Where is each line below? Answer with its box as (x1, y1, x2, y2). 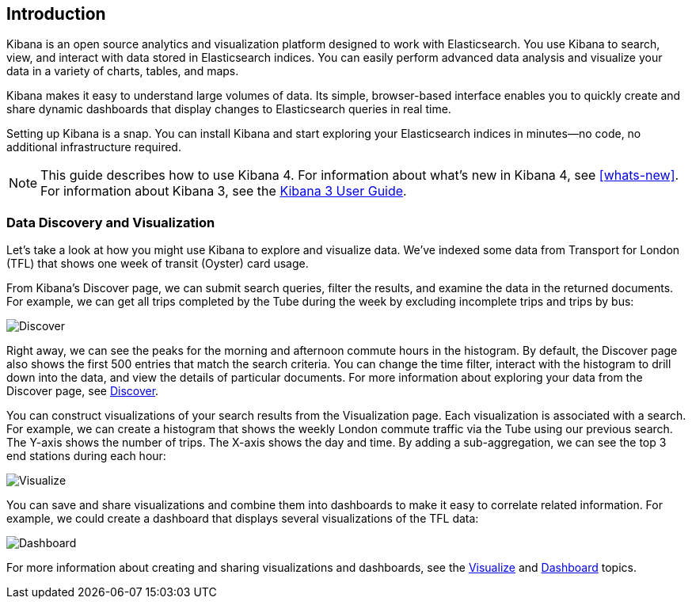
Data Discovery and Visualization (6, 214, 215, 230)
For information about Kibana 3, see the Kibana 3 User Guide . (40, 183, 407, 200)
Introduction (6, 4, 106, 24)
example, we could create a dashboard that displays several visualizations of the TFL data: (6, 512, 479, 526)
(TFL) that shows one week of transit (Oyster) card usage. (6, 257, 309, 271)
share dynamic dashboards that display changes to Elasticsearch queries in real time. (6, 102, 451, 116)
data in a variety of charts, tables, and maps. (6, 64, 239, 78)
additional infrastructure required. (6, 140, 181, 154)
